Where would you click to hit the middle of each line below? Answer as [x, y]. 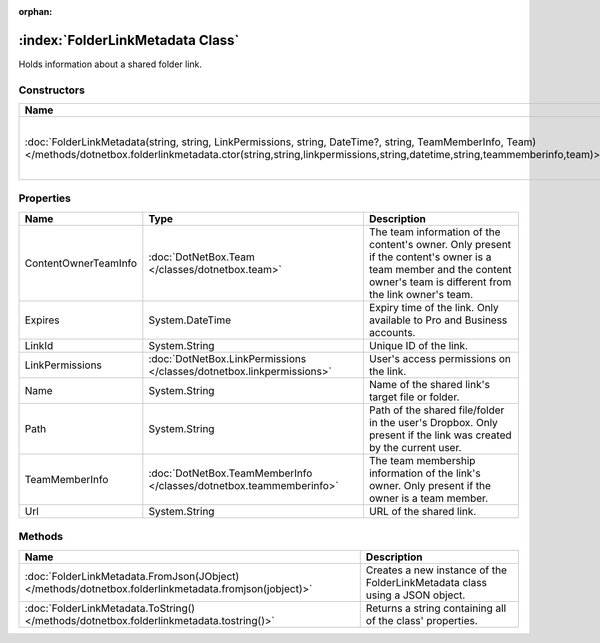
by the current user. [415, 447]
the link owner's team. [421, 294]
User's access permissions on [440, 358]
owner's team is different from [440, 282]
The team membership [422, 460]
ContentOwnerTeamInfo [81, 263]
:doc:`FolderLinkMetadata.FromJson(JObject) [132, 576]
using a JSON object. [415, 595]
